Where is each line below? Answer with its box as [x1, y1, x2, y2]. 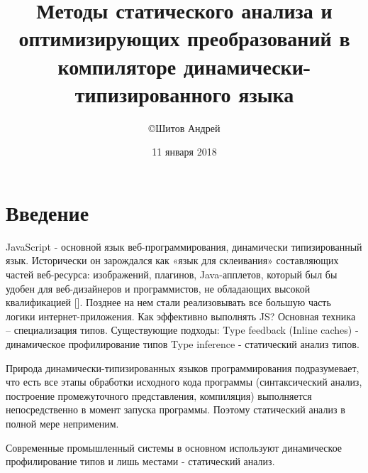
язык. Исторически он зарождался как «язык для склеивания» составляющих [6, 253, 339, 268]
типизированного [74, 79, 231, 108]
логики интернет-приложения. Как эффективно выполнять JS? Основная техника [6, 308, 356, 323]
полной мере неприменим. [6, 415, 119, 430]
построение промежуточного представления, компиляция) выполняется [6, 388, 312, 403]
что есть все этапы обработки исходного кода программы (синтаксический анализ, [6, 374, 362, 389]
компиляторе [57, 51, 177, 80]
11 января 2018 [152, 144, 217, 159]
